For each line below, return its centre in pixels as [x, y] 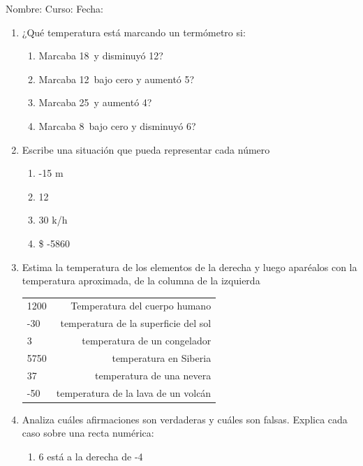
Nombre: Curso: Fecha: [54, 8]
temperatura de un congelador [147, 341]
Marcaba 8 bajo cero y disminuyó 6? [117, 125]
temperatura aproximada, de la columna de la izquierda [141, 281]
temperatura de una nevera [153, 375]
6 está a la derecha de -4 [91, 456]
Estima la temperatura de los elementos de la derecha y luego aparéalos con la [190, 267]
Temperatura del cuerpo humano [141, 306]
